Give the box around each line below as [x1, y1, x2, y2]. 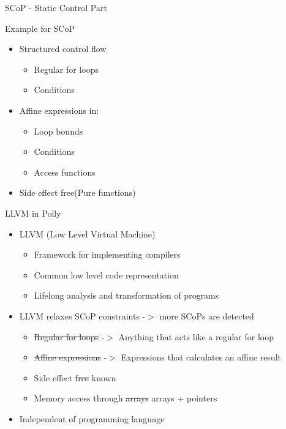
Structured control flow [19, 42, 107, 55]
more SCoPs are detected [159, 309, 254, 322]
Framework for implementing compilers [34, 248, 181, 261]
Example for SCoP [5, 21, 75, 34]
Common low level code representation [34, 268, 179, 281]
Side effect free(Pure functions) [19, 186, 136, 199]
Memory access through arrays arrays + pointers [34, 392, 217, 405]
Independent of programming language [19, 412, 165, 425]
